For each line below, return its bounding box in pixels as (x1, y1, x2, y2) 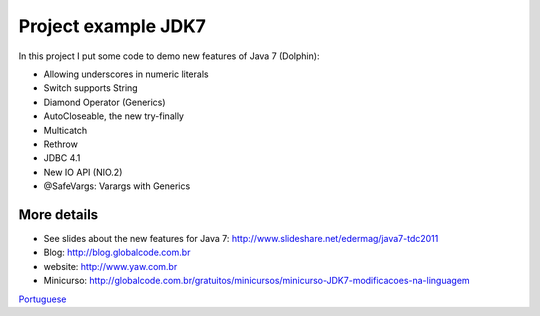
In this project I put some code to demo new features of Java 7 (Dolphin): (18, 50, 320, 62)
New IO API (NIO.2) (43, 166, 123, 178)
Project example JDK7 (18, 15, 207, 37)
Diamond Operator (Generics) (43, 96, 166, 108)
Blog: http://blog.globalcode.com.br (43, 246, 191, 259)
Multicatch (43, 124, 88, 136)
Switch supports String (43, 82, 139, 94)
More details (18, 206, 99, 223)
